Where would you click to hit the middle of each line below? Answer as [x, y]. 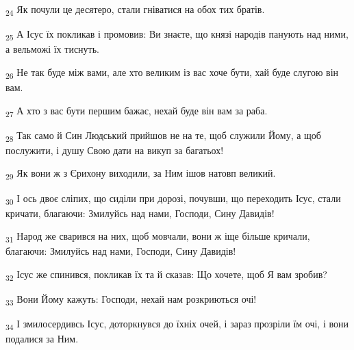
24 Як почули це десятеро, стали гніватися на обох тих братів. [135, 10]
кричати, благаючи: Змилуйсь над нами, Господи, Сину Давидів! [140, 213]
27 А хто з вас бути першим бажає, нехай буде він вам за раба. [137, 111]
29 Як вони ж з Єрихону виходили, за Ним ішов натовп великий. [141, 174]
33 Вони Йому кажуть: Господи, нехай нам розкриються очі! [131, 300]
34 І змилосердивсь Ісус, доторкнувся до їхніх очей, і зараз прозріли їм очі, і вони [177, 325]
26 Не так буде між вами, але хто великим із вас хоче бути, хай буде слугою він [172, 73]
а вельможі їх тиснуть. [52, 49]
